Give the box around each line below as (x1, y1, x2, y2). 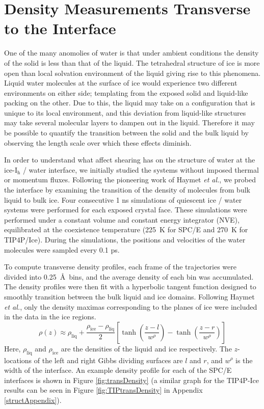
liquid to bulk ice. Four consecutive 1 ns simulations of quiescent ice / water (4, 194, 242, 205)
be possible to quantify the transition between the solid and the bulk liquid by (4, 127, 249, 138)
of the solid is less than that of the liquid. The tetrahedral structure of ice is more (4, 57, 260, 68)
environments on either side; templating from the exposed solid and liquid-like (4, 87, 248, 98)
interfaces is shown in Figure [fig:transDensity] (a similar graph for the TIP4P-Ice (4, 374, 259, 385)
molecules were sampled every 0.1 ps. (4, 244, 120, 255)
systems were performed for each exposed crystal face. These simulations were (4, 204, 247, 215)
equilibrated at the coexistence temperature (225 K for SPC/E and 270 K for (4, 224, 248, 235)
